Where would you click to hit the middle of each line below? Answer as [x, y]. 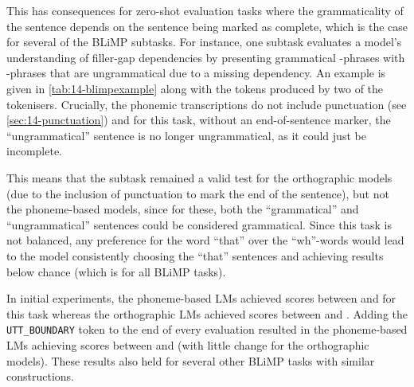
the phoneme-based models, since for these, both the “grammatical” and [183, 209]
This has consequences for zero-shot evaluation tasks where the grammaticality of [205, 10]
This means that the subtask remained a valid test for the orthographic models [199, 177]
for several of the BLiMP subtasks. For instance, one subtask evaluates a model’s [204, 42]
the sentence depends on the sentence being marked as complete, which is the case [207, 26]
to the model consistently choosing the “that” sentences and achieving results [195, 255]
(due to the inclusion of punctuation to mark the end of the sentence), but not [198, 193]
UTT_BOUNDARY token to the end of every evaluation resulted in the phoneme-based [207, 329]
